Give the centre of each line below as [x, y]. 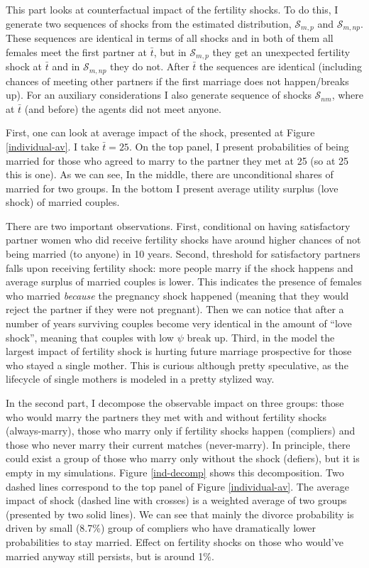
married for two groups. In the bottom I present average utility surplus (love [172, 188]
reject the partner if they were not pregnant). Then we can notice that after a [175, 309]
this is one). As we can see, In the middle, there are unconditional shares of [170, 174]
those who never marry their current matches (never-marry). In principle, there [178, 444]
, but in [170, 51]
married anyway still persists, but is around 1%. [110, 556]
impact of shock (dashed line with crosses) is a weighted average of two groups [176, 500]
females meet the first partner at [76, 51]
